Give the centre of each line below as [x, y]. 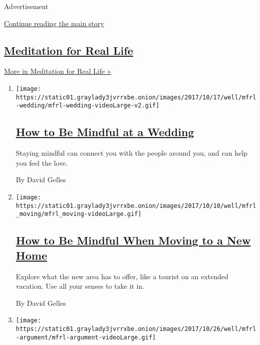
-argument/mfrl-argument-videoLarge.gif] [86, 337]
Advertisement [26, 6]
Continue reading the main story [54, 23]
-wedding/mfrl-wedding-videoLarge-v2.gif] [88, 106]
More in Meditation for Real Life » [58, 71]
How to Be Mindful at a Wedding [105, 132]
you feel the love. [42, 162]
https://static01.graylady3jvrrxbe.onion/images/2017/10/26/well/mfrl [136, 329]
